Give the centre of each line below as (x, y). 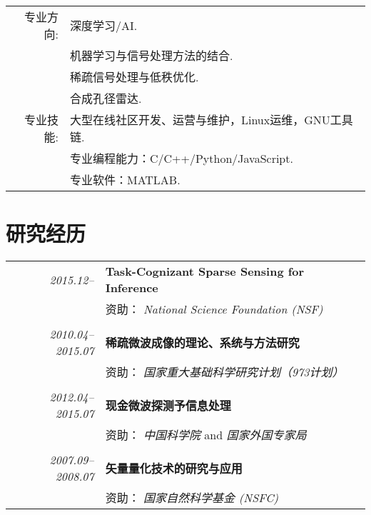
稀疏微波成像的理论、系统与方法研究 (202, 343)
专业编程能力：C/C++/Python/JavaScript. (181, 158)
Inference (132, 288)
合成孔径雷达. (106, 98)
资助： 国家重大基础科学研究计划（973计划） (224, 372)
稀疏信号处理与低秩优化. (134, 77)
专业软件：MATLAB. (125, 180)
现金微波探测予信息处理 (168, 406)
